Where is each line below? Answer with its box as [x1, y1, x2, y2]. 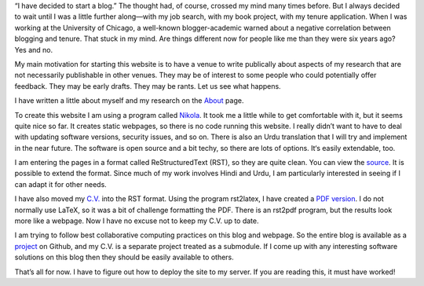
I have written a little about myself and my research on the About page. [14, 96, 244, 105]
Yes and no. [14, 45, 53, 54]
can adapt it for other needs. [14, 179, 108, 189]
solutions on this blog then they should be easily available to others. [14, 252, 235, 262]
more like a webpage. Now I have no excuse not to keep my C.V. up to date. [14, 216, 259, 225]
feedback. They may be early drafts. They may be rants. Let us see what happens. [14, 81, 282, 90]
